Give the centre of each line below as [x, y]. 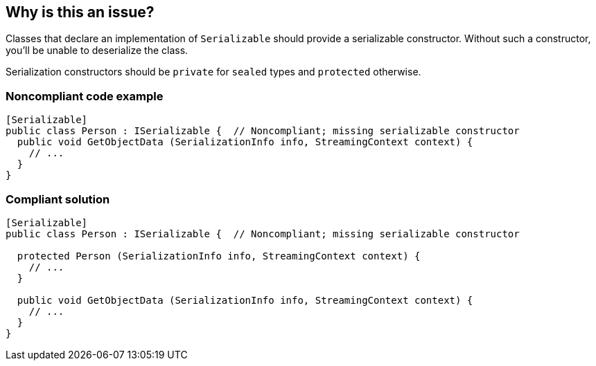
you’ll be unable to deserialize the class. [97, 51]
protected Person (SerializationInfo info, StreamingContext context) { [219, 256]
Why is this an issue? [80, 12]
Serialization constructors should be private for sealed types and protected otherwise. [213, 72]
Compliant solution [58, 199]
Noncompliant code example [85, 96]
